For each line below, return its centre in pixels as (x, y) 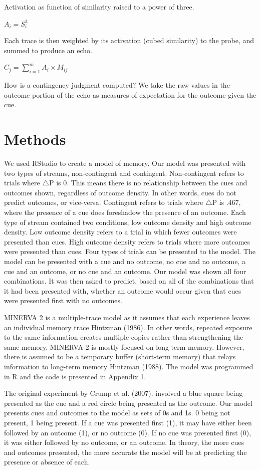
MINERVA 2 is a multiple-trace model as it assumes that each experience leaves (127, 317)
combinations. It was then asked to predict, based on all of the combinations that (129, 281)
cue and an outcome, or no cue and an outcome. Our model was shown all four (125, 271)
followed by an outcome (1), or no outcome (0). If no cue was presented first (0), (128, 432)
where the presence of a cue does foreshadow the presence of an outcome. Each (125, 212)
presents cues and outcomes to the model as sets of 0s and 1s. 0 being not (117, 413)
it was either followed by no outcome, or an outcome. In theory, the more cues (124, 442)
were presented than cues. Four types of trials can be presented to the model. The (130, 251)
